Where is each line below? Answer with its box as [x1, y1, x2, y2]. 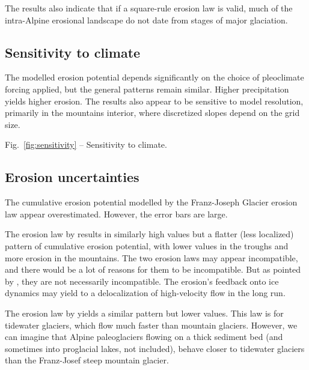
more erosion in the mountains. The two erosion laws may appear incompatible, [5, 251, 298, 264]
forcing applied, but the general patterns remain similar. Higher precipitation [5, 82, 289, 95]
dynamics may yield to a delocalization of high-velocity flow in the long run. [5, 287, 286, 299]
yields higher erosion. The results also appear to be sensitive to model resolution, [5, 94, 304, 107]
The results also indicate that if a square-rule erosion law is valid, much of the [5, 2, 293, 14]
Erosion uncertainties [5, 168, 139, 186]
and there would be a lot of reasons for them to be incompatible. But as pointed [5, 263, 301, 276]
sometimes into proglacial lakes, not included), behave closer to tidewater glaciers [5, 342, 305, 354]
